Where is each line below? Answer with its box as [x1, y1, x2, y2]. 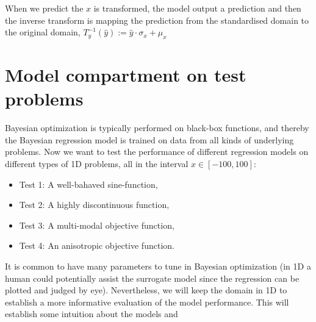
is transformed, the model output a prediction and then [93, 2, 301, 14]
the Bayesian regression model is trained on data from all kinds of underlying [5, 133, 294, 146]
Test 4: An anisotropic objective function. [19, 239, 174, 252]
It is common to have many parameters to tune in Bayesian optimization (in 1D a [5, 260, 311, 273]
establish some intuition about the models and [5, 307, 178, 320]
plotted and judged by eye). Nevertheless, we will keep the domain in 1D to [5, 284, 287, 296]
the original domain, [5, 26, 81, 38]
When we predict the [5, 2, 84, 14]
